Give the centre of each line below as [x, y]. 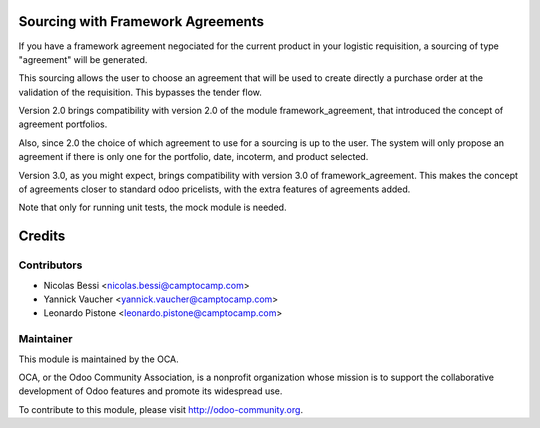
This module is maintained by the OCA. [98, 359]
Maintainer [45, 339]
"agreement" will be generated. [83, 59]
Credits [42, 236]
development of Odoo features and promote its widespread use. [150, 391]
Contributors [50, 265]
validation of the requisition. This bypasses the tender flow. [140, 92]
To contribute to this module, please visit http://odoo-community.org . [161, 409]
